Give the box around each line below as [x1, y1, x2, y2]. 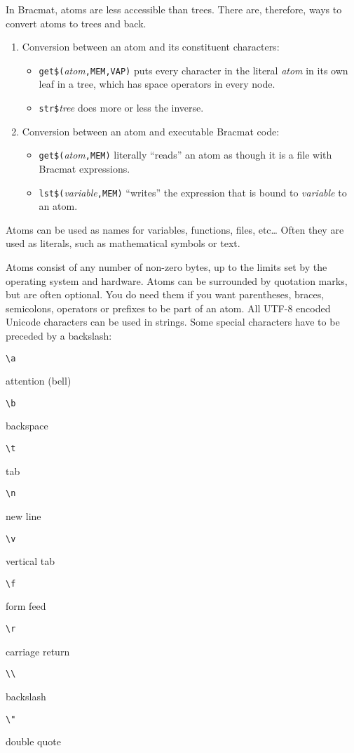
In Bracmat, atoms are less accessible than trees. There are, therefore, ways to [6, 2, 342, 16]
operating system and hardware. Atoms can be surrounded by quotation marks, [6, 273, 348, 288]
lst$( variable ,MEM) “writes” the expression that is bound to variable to [39, 185, 347, 199]
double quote [6, 734, 61, 749]
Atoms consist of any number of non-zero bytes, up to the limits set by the [6, 259, 327, 274]
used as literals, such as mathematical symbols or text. [6, 236, 240, 251]
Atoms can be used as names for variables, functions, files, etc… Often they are [6, 222, 344, 236]
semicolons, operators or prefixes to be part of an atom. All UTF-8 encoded [6, 300, 331, 315]
